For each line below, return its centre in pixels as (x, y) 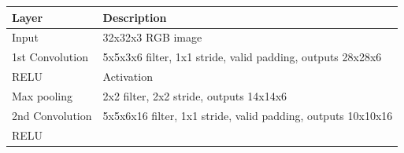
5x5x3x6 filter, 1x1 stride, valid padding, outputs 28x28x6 (242, 57)
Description (135, 17)
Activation (128, 76)
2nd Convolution (52, 115)
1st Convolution (50, 57)
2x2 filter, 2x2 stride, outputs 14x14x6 (195, 95)
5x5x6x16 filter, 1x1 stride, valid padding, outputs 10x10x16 (248, 115)
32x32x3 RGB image (152, 37)
